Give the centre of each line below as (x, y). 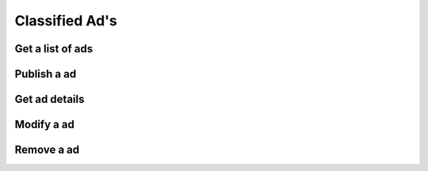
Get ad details (50, 99)
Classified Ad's (66, 21)
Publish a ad (46, 74)
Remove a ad (47, 150)
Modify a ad (44, 125)
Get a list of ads (54, 49)
